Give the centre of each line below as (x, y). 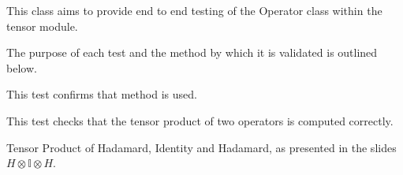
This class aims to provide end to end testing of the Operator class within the (194, 10)
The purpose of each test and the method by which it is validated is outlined (192, 52)
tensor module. (42, 26)
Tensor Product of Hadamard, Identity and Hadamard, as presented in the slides (201, 147)
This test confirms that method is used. (102, 94)
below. (22, 67)
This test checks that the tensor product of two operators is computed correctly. (200, 120)
